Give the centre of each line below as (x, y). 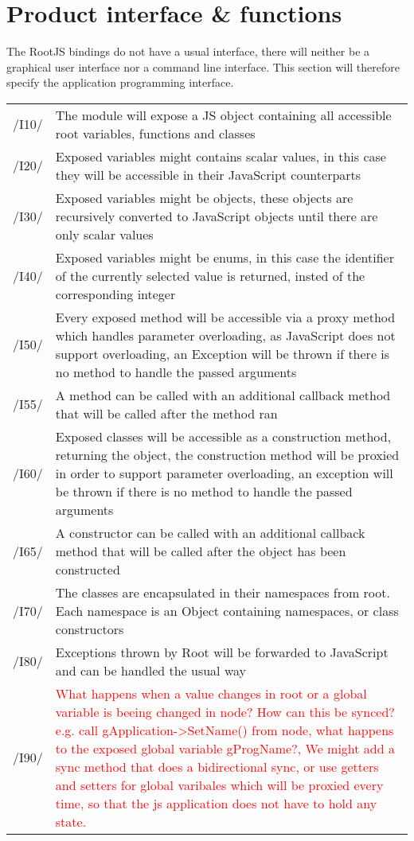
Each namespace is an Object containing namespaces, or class (227, 610)
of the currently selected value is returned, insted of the (210, 275)
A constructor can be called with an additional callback (210, 532)
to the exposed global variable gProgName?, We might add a (225, 748)
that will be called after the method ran (166, 413)
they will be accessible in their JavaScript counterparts (208, 174)
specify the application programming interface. (120, 82)
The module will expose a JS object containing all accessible (223, 115)
